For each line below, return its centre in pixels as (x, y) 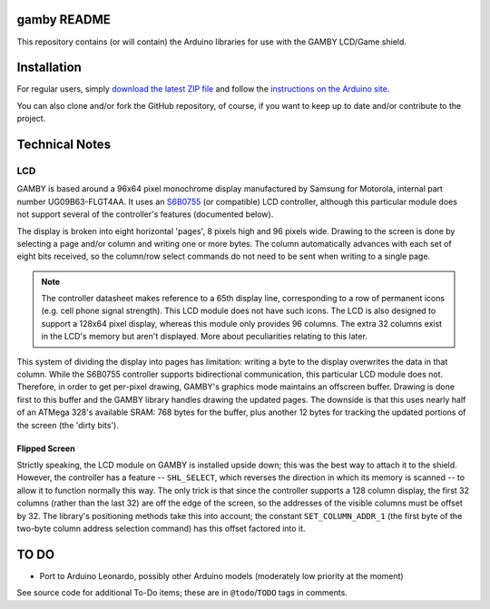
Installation (49, 68)
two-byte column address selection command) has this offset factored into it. (161, 528)
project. (31, 119)
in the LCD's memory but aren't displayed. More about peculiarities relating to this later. (204, 337)
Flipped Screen (46, 448)
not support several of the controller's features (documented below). (145, 214)
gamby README (64, 20)
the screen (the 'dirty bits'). (68, 425)
